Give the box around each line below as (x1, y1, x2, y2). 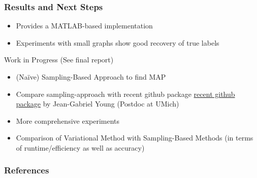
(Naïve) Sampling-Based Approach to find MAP (16, 72, 166, 82)
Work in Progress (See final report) (4, 54, 114, 65)
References (4, 164, 49, 176)
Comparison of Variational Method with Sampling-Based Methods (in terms (16, 132, 253, 143)
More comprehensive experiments (16, 115, 120, 126)
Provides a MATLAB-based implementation (16, 20, 153, 31)
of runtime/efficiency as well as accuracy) (16, 142, 145, 153)
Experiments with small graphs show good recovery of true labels (16, 37, 219, 48)
